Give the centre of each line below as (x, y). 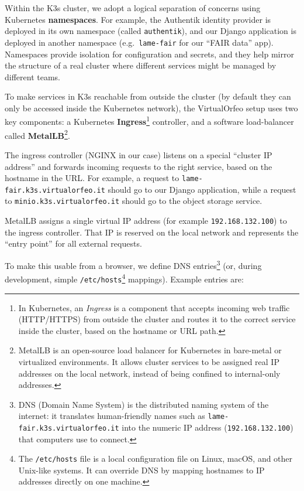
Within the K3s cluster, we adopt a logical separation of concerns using (133, 8)
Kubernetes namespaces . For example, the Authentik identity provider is (138, 19)
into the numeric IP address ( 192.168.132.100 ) (208, 427)
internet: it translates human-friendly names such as (112, 416)
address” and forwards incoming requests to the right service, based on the (139, 166)
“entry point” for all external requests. (73, 243)
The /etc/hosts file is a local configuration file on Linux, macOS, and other (156, 458)
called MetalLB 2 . (37, 134)
